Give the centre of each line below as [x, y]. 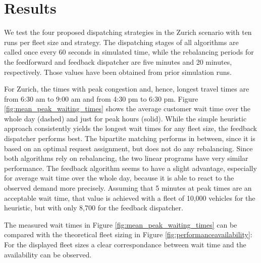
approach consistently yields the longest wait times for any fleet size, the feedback [130, 128]
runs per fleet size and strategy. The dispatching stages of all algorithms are [121, 42]
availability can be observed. [48, 254]
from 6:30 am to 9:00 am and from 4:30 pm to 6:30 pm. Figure [101, 98]
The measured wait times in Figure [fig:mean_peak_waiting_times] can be [121, 224]
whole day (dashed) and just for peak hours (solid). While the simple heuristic [125, 118]
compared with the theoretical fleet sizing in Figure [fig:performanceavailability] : [128, 234]
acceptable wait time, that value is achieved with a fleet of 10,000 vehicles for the [130, 198]
